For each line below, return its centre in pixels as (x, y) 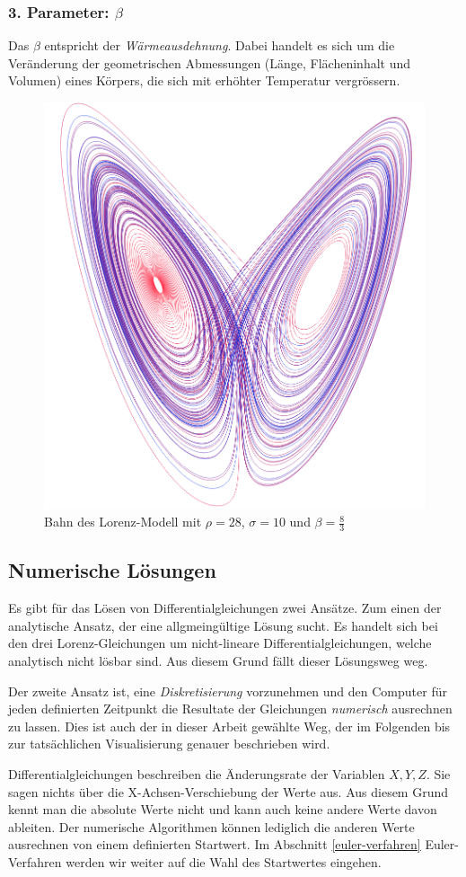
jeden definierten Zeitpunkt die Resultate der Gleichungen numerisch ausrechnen (230, 709)
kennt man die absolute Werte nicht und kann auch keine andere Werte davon (223, 809)
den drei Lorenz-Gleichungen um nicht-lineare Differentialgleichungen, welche (220, 643)
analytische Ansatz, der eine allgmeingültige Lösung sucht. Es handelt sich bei (223, 625)
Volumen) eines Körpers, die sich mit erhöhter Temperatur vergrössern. (204, 80)
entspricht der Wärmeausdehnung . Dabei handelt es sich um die (220, 45)
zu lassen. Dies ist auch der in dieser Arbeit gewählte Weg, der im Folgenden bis (229, 726)
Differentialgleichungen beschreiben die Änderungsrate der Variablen (197, 773)
